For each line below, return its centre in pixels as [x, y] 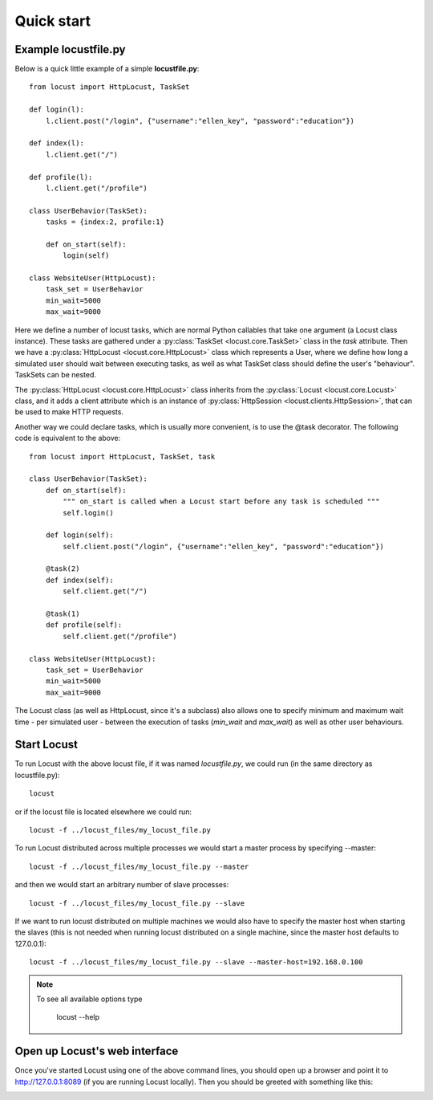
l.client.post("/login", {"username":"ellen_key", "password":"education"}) [200, 121]
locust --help [78, 1017]
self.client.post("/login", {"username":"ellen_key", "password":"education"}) [224, 546]
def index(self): [79, 580]
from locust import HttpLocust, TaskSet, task [122, 456]
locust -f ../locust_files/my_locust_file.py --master [139, 866]
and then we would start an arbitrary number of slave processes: [122, 885]
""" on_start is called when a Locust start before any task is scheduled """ [221, 501]
